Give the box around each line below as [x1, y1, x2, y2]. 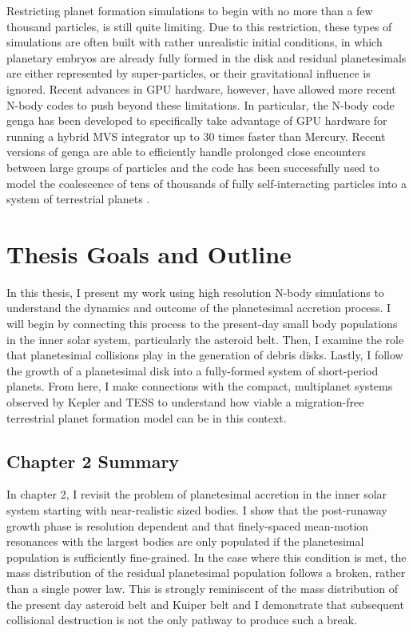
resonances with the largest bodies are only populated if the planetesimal [6, 533, 364, 550]
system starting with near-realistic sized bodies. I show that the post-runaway [6, 501, 387, 518]
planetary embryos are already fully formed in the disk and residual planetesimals [6, 49, 407, 66]
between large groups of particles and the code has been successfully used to [6, 158, 379, 175]
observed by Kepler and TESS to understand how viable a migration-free [6, 394, 364, 410]
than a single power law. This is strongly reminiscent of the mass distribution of [6, 579, 398, 596]
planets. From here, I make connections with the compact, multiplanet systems [6, 378, 393, 395]
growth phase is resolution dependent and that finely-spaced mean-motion [6, 517, 369, 534]
